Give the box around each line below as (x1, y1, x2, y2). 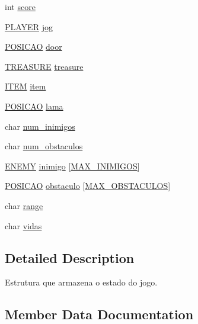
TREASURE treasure (5, 60, 84, 72)
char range (5, 199, 43, 211)
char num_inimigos (5, 120, 75, 132)
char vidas (5, 219, 42, 232)
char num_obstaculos (5, 140, 83, 152)
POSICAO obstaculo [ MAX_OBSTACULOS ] (5, 179, 171, 192)
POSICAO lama (5, 100, 63, 112)
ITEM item (5, 80, 46, 92)
